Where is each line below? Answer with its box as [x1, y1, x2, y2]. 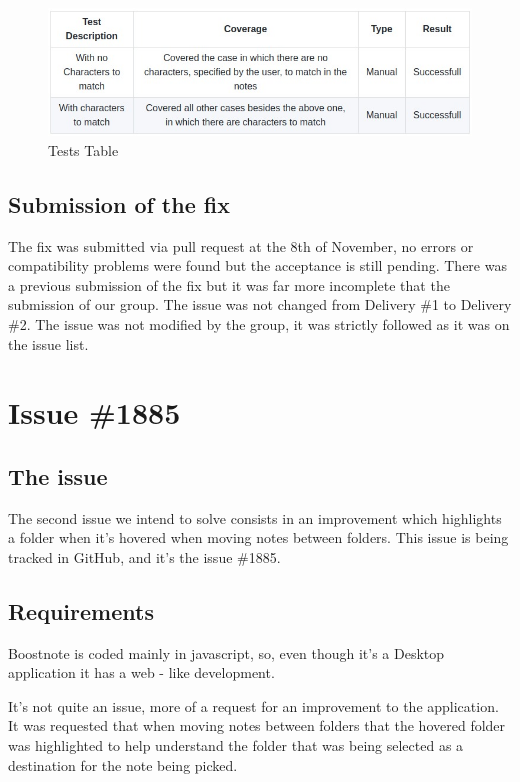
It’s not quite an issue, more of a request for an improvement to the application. [8, 695, 499, 716]
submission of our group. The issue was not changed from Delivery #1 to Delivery [8, 294, 512, 315]
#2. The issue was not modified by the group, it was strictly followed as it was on [8, 313, 510, 334]
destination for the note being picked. [8, 754, 238, 775]
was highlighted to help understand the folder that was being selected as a [8, 735, 464, 756]
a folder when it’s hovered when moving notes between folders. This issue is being [8, 527, 509, 548]
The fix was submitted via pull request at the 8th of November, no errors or [8, 235, 474, 256]
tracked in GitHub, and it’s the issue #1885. [8, 546, 281, 567]
